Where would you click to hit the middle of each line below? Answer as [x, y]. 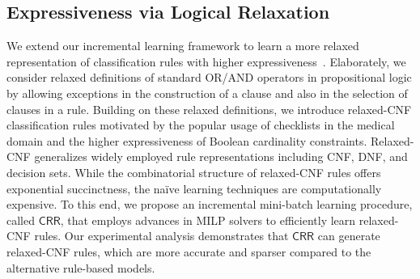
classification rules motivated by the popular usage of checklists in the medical [201, 125]
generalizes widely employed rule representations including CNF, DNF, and [221, 156]
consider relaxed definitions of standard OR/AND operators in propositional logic [209, 77]
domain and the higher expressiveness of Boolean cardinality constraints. [187, 140]
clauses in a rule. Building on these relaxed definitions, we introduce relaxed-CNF [209, 109]
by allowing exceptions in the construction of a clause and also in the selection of [207, 93]
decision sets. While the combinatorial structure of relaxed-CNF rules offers [194, 172]
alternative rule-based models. [81, 267]
